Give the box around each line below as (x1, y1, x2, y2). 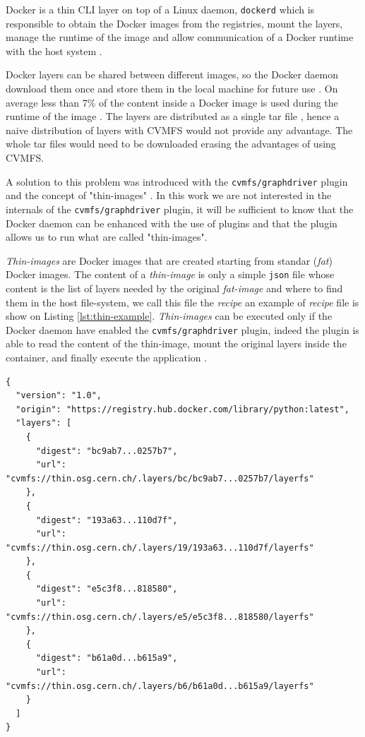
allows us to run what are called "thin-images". (6, 229, 208, 244)
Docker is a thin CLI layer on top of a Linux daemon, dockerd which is (6, 2, 315, 16)
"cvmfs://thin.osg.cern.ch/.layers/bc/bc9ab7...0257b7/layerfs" (6, 473, 314, 484)
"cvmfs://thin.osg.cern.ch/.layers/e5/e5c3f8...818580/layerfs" (6, 611, 314, 622)
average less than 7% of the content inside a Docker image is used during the (6, 95, 338, 109)
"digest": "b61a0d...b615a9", (35, 653, 178, 664)
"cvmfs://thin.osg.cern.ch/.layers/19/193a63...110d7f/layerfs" (6, 542, 314, 553)
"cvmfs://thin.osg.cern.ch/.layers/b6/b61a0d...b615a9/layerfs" (6, 681, 314, 691)
